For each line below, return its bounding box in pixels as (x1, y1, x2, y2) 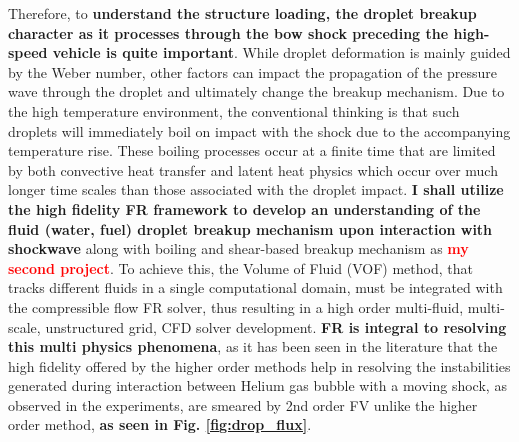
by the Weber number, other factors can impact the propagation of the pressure (8, 61, 497, 82)
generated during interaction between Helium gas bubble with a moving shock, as (8, 375, 507, 396)
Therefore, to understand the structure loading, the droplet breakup (8, 3, 477, 23)
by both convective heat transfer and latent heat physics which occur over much (8, 159, 498, 180)
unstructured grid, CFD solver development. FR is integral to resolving (45, 316, 507, 337)
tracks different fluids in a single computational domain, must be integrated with (8, 277, 503, 298)
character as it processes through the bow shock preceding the (8, 22, 449, 43)
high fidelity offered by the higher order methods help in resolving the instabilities (8, 355, 511, 376)
